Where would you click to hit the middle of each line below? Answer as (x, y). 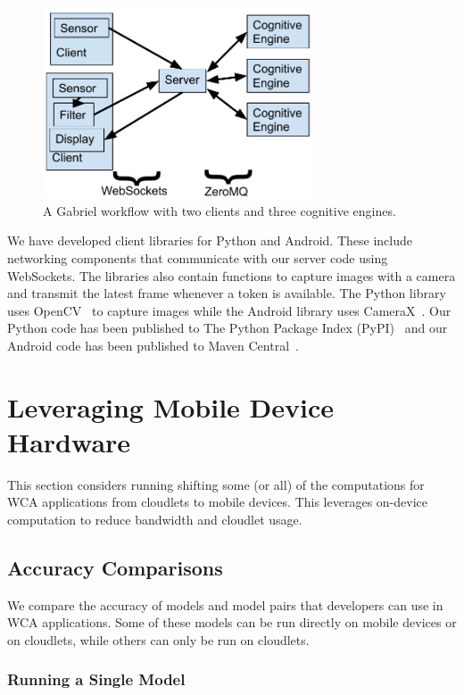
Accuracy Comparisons (115, 567)
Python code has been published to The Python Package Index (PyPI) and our (228, 328)
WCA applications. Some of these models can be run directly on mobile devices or (232, 622)
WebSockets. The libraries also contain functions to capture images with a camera (232, 275)
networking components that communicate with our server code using (198, 257)
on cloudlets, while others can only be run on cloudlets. (158, 639)
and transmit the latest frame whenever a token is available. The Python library (227, 293)
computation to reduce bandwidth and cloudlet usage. (155, 519)
